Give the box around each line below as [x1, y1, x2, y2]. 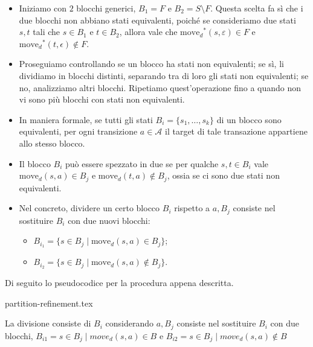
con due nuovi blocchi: [68, 214, 150, 226]
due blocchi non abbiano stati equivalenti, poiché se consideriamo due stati [19, 13, 296, 26]
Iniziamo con [19, 2, 66, 14]
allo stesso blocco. [19, 136, 85, 149]
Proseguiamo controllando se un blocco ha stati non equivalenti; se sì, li [19, 57, 284, 70]
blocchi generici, [76, 2, 136, 14]
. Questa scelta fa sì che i [210, 2, 303, 14]
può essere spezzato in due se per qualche [65, 157, 219, 170]
